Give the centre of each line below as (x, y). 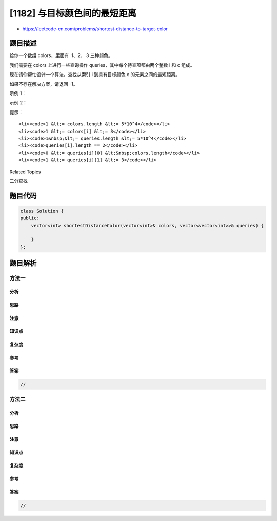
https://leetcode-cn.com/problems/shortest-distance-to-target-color (95, 29)
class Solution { (42, 211)
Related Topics (25, 172)
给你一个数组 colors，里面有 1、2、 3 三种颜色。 (61, 55)
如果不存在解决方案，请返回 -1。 (44, 84)
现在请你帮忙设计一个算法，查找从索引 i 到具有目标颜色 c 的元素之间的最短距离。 (95, 75)
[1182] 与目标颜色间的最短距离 (73, 13)
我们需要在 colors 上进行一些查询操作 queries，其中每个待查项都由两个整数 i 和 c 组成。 (102, 65)
